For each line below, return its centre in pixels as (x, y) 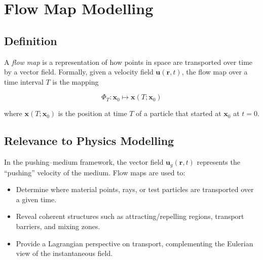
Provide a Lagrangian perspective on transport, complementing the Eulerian (135, 243)
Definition (31, 40)
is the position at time (92, 113)
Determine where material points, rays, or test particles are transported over (135, 189)
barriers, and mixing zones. (58, 226)
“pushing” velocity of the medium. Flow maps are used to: (95, 172)
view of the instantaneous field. (64, 253)
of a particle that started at (179, 113)
